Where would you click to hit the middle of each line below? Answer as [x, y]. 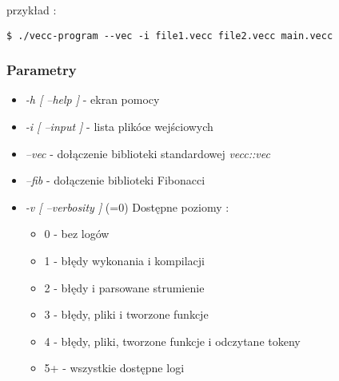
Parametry [42, 70]
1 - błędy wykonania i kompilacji [124, 261]
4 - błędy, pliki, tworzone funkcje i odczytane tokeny [172, 341]
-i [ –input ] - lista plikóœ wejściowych [119, 127]
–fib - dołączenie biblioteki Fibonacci [115, 180]
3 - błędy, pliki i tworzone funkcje [126, 314]
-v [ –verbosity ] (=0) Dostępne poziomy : [127, 206]
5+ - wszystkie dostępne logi [114, 368]
